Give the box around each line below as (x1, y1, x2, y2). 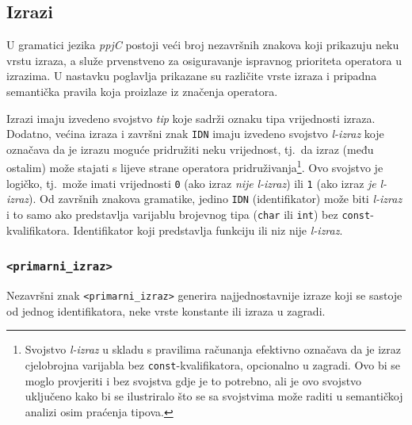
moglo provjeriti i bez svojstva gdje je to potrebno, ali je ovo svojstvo (25, 372, 362, 389)
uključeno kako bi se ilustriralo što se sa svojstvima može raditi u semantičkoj (25, 388, 403, 404)
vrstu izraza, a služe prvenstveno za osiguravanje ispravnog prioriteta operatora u (6, 52, 402, 68)
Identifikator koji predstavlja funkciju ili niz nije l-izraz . (73, 221, 343, 238)
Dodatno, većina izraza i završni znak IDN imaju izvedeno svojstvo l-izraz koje (6, 125, 384, 142)
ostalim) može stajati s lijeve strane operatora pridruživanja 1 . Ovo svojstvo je (6, 157, 383, 176)
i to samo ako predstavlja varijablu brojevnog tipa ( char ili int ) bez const (6, 205, 371, 222)
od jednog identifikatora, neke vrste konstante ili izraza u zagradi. (6, 302, 326, 319)
